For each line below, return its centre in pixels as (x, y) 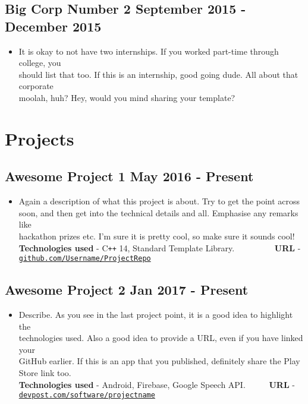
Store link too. (45, 373)
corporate (36, 86)
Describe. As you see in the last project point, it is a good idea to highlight (156, 315)
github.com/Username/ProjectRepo (85, 259)
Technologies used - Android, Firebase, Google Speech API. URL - (157, 384)
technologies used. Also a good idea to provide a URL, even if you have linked (161, 338)
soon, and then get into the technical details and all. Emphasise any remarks (158, 212)
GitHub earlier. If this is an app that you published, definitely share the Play (159, 361)
